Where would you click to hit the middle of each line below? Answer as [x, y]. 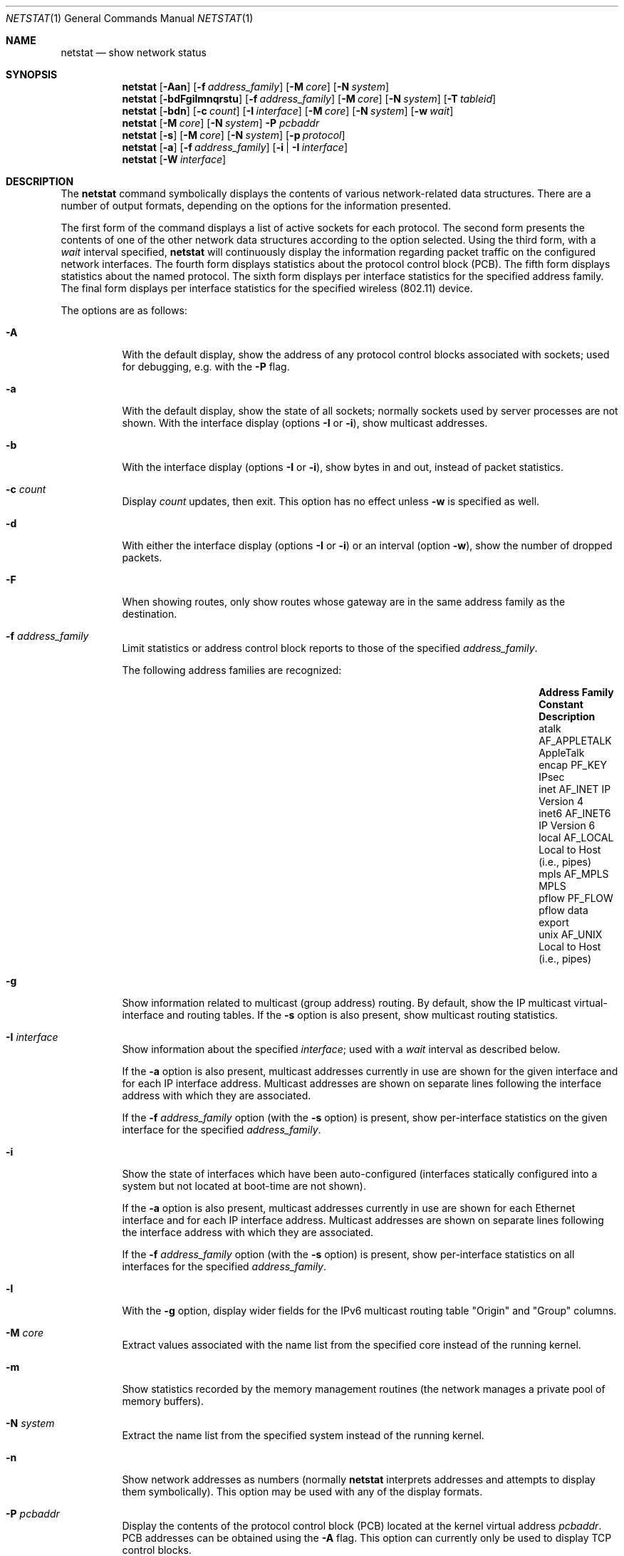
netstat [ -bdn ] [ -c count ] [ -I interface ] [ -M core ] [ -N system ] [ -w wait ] [288, 111]
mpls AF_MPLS [574, 874]
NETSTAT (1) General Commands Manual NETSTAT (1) [130, 18]
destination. [150, 614]
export [554, 922]
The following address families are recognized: [232, 670]
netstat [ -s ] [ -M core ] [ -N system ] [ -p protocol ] [234, 135]
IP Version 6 [567, 825]
